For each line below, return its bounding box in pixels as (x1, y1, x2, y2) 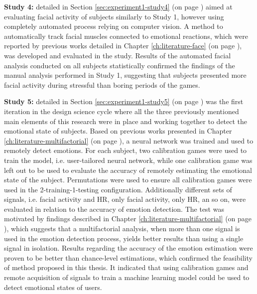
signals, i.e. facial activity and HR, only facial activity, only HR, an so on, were (4, 194, 246, 204)
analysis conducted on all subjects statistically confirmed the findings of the (4, 60, 235, 70)
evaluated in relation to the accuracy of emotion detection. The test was (4, 203, 224, 214)
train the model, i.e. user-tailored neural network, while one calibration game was (4, 154, 253, 165)
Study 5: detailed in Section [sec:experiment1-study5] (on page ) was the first (4, 96, 244, 107)
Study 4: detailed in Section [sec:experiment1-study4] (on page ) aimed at (4, 1, 233, 11)
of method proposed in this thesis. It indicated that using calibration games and (4, 262, 249, 273)
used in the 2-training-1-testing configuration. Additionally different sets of (4, 184, 232, 194)
